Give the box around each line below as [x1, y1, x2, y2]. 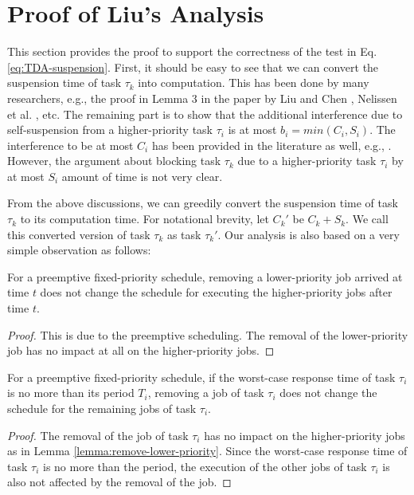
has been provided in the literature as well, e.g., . [151, 136, 392, 153]
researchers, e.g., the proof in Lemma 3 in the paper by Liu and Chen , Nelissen [7, 89, 397, 106]
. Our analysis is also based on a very [217, 226, 400, 242]
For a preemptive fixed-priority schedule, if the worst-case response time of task [7, 368, 396, 385]
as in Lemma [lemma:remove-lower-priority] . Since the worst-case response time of [7, 442, 408, 459]
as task [166, 226, 201, 242]
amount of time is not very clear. [61, 167, 223, 184]
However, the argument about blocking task [7, 152, 221, 169]
